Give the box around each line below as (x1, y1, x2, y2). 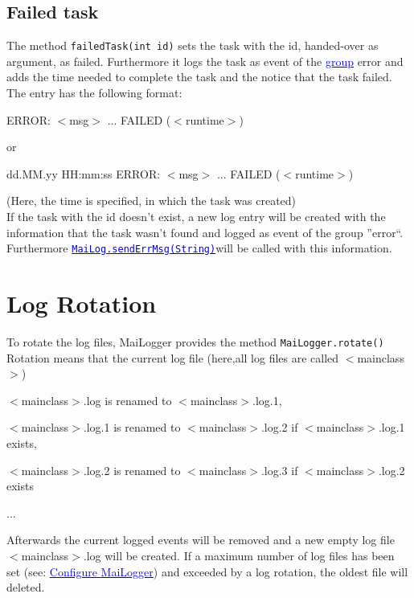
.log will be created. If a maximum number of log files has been (83, 547, 395, 563)
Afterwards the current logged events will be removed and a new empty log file (6, 531, 395, 548)
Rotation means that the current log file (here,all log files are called (6, 349, 339, 366)
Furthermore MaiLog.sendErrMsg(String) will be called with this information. (6, 240, 392, 256)
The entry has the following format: (6, 84, 182, 101)
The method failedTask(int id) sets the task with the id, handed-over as (6, 37, 379, 54)
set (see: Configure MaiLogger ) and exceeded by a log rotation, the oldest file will (6, 563, 408, 580)
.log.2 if (260, 419, 298, 436)
